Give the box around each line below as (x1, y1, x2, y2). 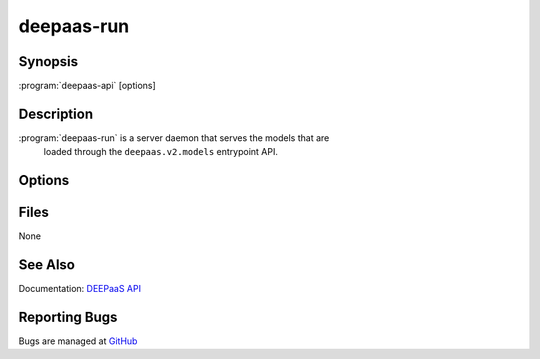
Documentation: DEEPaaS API (18, 283, 142, 295)
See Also (18, 256, 75, 274)
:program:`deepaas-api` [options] (18, 80, 157, 92)
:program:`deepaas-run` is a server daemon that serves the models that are (18, 131, 330, 144)
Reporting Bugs (18, 309, 118, 325)
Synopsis (18, 53, 79, 70)
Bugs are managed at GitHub (18, 335, 138, 347)
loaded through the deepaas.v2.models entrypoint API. (43, 146, 279, 158)
